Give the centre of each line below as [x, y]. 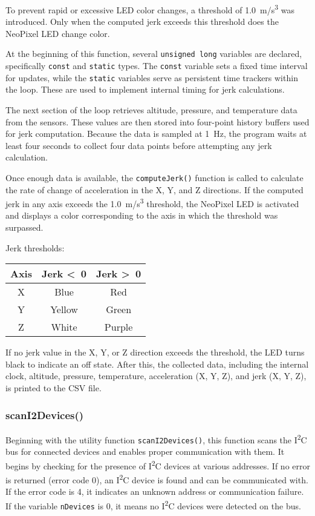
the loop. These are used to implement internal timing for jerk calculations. [145, 89]
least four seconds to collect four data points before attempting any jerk [139, 145]
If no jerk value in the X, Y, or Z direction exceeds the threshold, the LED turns [155, 352]
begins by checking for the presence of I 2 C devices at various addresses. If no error [158, 465]
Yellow [64, 309]
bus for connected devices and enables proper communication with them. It [145, 451]
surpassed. [24, 227]
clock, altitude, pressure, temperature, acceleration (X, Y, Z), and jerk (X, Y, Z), [156, 376]
